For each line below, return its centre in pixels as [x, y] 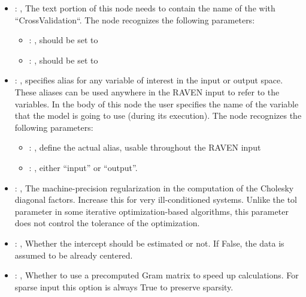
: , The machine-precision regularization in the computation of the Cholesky [154, 187]
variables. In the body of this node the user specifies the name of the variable [157, 103]
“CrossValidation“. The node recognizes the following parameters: [135, 19]
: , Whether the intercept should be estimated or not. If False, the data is [149, 243]
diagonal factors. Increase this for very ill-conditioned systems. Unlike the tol [156, 199]
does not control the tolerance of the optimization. [107, 223]
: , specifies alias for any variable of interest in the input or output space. [149, 80]
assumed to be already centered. [74, 255]
